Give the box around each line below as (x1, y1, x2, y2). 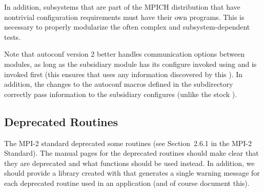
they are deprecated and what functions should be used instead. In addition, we (4, 157, 255, 168)
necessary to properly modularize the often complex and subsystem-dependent (4, 21, 250, 32)
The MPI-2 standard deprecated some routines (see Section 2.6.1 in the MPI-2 (4, 137, 252, 148)
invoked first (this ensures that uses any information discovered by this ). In (4, 68, 243, 79)
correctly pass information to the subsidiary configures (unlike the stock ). (4, 88, 237, 99)
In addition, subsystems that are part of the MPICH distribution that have (4, 2, 240, 12)
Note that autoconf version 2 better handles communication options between (4, 49, 245, 59)
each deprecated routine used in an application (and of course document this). (4, 177, 250, 188)
